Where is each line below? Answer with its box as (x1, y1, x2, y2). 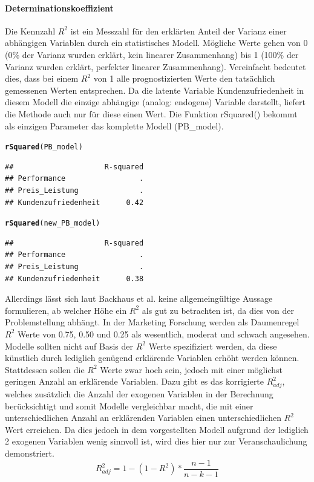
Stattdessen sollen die (5, 363, 85, 376)
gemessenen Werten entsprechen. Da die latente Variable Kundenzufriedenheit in (5, 83, 304, 96)
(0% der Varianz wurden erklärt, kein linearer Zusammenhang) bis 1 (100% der (5, 48, 299, 60)
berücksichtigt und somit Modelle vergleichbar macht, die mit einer (5, 399, 253, 412)
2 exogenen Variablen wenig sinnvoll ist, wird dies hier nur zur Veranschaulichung (5, 435, 307, 448)
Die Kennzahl (5, 24, 56, 37)
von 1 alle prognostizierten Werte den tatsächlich (93, 72, 275, 85)
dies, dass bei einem (5, 72, 79, 85)
